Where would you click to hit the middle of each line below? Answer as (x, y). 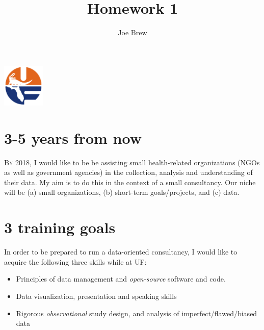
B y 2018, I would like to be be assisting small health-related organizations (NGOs (132, 162)
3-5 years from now (73, 137)
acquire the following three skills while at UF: (75, 261)
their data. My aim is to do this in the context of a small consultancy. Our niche (130, 182)
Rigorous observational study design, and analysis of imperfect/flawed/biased (137, 313)
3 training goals (60, 227)
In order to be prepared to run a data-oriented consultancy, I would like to (121, 252)
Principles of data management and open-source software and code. (121, 279)
